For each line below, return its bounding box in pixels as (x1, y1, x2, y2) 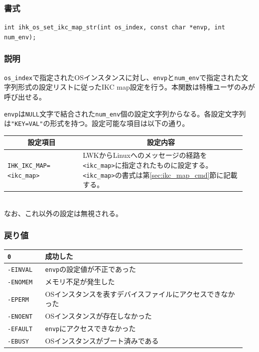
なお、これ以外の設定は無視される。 (4, 208, 123, 218)
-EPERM (7, 296, 29, 303)
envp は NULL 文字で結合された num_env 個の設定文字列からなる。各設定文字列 (4, 108, 246, 118)
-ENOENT (7, 313, 33, 321)
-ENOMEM (7, 278, 33, 286)
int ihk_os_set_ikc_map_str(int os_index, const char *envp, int (4, 24, 225, 31)
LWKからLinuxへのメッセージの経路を (83, 150, 207, 160)
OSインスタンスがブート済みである (45, 336, 159, 346)
